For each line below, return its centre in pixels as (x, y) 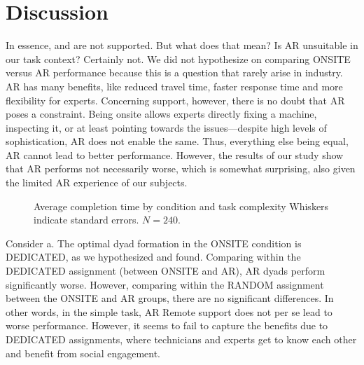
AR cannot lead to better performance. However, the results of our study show (175, 154)
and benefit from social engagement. (83, 353)
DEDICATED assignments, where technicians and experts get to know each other (181, 339)
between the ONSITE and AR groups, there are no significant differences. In (170, 298)
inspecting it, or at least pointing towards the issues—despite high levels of (166, 127)
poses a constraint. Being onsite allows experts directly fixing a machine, (161, 114)
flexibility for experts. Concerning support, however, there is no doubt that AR (175, 100)
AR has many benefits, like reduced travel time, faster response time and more (174, 86)
